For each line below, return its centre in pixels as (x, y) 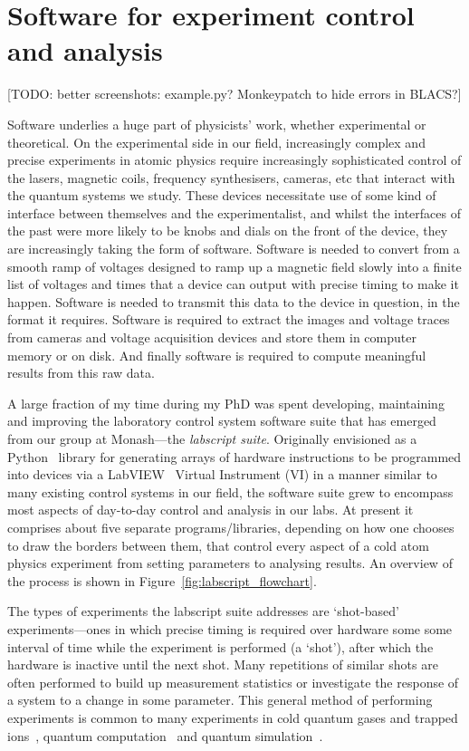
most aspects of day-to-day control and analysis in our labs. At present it (211, 510)
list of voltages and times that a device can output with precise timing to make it (233, 284)
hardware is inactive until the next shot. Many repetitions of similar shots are (223, 664)
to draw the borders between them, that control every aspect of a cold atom (218, 545)
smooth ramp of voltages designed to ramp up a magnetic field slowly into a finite (234, 266)
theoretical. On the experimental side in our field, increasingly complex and (216, 142)
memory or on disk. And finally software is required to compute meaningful (217, 355)
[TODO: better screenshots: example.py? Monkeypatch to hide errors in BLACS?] (234, 94)
